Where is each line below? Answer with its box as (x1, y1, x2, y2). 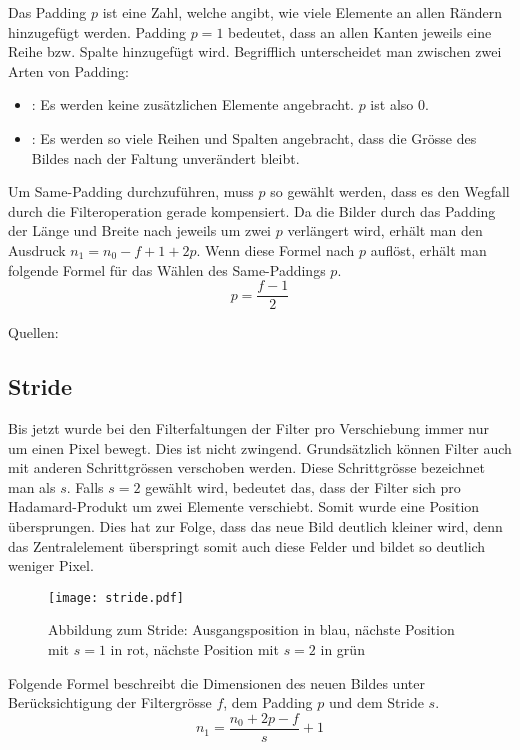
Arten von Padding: (8, 60, 129, 81)
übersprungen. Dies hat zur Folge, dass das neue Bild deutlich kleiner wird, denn (8, 515, 503, 536)
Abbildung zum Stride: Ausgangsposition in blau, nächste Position (48, 619, 455, 640)
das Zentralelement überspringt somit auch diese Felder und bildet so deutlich (8, 535, 486, 556)
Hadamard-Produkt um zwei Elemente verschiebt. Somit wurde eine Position (8, 496, 480, 517)
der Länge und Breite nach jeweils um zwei (8, 220, 272, 241)
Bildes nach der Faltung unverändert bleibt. (31, 147, 300, 168)
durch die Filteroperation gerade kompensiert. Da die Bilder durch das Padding (8, 200, 496, 221)
